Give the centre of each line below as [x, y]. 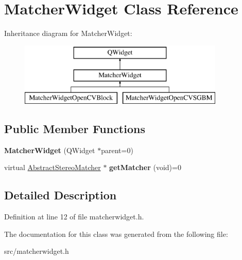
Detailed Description [60, 195]
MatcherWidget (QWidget [50, 150]
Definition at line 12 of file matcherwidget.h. [74, 217]
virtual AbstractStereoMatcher [53, 167]
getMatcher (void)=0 [145, 167]
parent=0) [117, 150]
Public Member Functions [75, 129]
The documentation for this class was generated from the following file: [116, 234]
